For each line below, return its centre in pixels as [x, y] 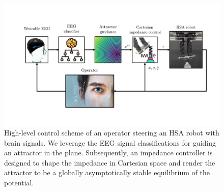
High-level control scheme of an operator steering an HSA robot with [112, 133]
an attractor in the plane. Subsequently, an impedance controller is [108, 153]
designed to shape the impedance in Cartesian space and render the [110, 162]
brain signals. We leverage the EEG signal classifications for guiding [110, 142]
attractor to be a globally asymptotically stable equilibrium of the [107, 172]
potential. [19, 183]
